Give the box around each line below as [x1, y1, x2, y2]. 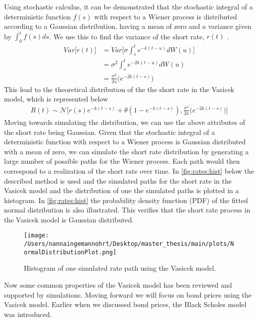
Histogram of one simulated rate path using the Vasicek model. [24, 263, 216, 273]
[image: [24, 232, 49, 239]
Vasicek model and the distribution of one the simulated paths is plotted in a [4, 185, 239, 196]
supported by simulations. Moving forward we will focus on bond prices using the [4, 289, 252, 300]
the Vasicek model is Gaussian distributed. [4, 214, 134, 224]
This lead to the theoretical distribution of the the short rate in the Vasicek [4, 84, 235, 94]
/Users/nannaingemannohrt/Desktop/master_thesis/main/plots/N [24, 240, 234, 248]
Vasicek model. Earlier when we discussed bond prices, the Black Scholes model [4, 299, 247, 310]
